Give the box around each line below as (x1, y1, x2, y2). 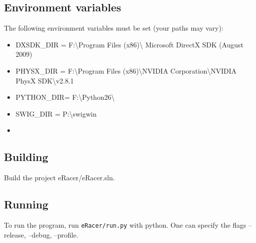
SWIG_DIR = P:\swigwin (15, 108, 97, 119)
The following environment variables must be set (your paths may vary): (4, 23, 223, 33)
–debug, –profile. (28, 229, 79, 240)
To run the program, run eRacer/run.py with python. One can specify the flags (4, 219, 247, 230)
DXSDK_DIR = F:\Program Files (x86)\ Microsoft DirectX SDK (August (15, 39, 244, 49)
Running (4, 197, 48, 212)
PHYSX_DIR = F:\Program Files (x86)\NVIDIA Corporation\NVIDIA (15, 65, 237, 76)
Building (4, 149, 48, 164)
